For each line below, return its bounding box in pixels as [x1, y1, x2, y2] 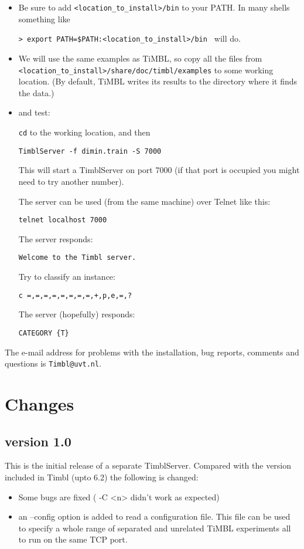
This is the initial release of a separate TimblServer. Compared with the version [5, 459, 292, 472]
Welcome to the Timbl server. [18, 253, 136, 262]
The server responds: [18, 232, 93, 245]
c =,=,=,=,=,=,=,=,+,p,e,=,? [18, 291, 132, 300]
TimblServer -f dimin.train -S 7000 [18, 147, 162, 155]
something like [18, 12, 70, 25]
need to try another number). [18, 175, 124, 187]
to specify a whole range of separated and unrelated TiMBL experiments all [18, 521, 291, 534]
